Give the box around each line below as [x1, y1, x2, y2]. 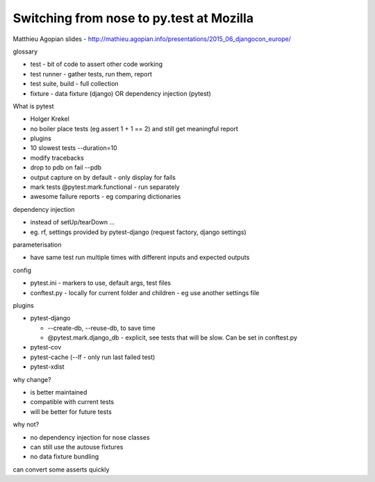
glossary [12, 47, 38, 56]
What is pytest [12, 101, 55, 110]
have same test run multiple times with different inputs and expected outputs [30, 254, 250, 262]
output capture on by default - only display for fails [30, 173, 176, 181]
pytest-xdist [30, 363, 65, 371]
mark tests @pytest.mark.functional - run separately [30, 183, 180, 191]
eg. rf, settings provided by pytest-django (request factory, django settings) [30, 228, 247, 236]
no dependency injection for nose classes [30, 433, 150, 441]
